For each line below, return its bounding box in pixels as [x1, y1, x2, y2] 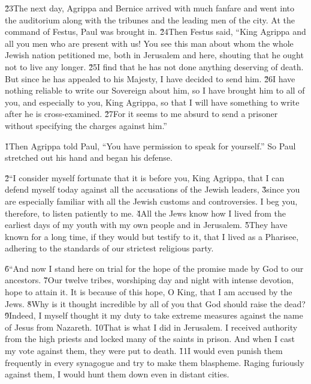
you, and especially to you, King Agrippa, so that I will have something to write [5, 95, 300, 108]
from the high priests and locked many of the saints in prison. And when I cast [5, 332, 295, 345]
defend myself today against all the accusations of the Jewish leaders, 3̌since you [5, 183, 300, 196]
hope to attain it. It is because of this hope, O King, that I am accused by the [5, 286, 292, 298]
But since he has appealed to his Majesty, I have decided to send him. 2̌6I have [5, 72, 295, 85]
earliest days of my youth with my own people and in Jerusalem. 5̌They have [5, 218, 288, 231]
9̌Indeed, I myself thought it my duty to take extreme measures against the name [5, 309, 303, 322]
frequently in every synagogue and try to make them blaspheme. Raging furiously [5, 356, 304, 368]
